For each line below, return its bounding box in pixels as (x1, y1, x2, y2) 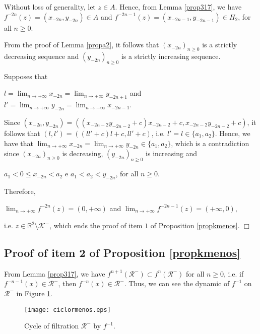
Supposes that (4, 71, 48, 81)
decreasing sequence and (4, 50, 79, 61)
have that (4, 138, 33, 148)
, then (58, 278, 77, 289)
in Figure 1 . (16, 288, 52, 298)
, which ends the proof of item (49, 220, 143, 230)
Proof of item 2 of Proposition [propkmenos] (4, 244, 240, 260)
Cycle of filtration (24, 320, 79, 331)
